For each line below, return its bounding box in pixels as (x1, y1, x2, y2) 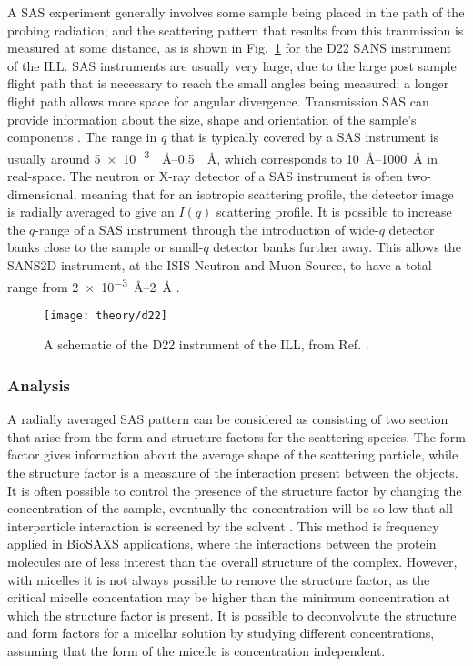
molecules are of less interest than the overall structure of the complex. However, (7, 552, 458, 571)
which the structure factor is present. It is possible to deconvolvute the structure (7, 605, 457, 624)
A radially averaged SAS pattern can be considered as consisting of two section (7, 409, 448, 429)
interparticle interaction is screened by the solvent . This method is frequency (7, 516, 439, 535)
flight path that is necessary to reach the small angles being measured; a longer (7, 74, 449, 93)
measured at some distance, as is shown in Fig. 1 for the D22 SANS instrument (7, 38, 452, 57)
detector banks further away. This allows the (213, 237, 461, 257)
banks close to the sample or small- (7, 237, 204, 257)
